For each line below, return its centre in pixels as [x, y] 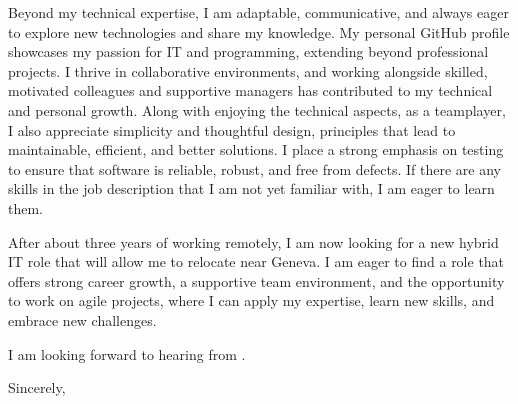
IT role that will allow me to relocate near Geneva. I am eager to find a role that [256, 261]
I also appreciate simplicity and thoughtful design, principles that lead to [232, 129]
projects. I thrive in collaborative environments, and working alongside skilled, [248, 70]
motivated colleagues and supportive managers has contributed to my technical [250, 90]
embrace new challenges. [82, 319]
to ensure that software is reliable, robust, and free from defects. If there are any [255, 168]
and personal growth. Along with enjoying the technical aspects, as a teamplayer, [257, 109]
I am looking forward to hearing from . [127, 353]
